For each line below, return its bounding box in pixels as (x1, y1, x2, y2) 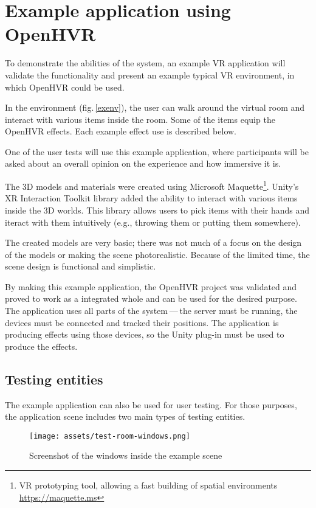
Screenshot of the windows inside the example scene (29, 449, 222, 462)
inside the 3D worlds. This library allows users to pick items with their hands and (5, 203, 310, 216)
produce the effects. (5, 339, 78, 352)
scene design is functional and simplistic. (5, 260, 156, 273)
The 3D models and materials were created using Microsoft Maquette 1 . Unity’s (5, 178, 299, 192)
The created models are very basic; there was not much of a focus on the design (5, 236, 302, 249)
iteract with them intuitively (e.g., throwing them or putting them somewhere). (5, 215, 301, 228)
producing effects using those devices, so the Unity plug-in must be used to (5, 328, 284, 341)
